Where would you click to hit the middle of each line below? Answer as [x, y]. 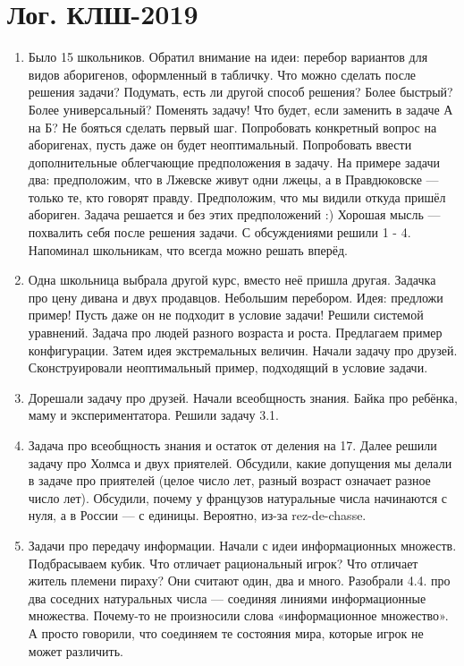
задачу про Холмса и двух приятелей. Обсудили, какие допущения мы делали [240, 462]
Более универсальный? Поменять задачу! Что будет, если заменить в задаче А [240, 109]
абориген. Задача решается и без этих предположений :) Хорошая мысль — [234, 214]
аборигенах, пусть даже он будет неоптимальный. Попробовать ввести [220, 145]
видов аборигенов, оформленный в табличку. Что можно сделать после [222, 74]
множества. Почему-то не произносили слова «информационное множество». [238, 615]
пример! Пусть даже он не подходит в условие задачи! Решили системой [226, 315]
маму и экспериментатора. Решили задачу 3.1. [153, 415]
